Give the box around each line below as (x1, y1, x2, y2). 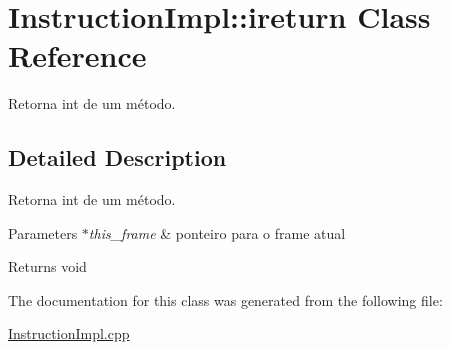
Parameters (8, 222, 78, 243)
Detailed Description (8, 142, 227, 173)
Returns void (8, 256, 87, 277)
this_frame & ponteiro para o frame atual (88, 222, 346, 243)
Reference (8, 35, 147, 76)
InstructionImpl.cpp (8, 323, 130, 344)
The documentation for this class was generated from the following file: (8, 289, 443, 310)
